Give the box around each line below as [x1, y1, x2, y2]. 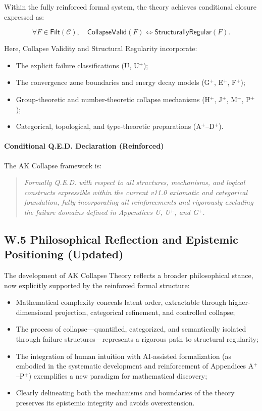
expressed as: [4, 11, 44, 22]
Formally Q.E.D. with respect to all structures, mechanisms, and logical [24, 177, 245, 188]
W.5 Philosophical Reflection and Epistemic [4, 231, 238, 247]
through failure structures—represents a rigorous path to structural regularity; [16, 334, 258, 344]
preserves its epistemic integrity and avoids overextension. [16, 397, 195, 408]
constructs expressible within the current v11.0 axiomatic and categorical [24, 187, 247, 197]
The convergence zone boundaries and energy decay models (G [16, 77, 210, 87]
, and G [174, 206, 198, 217]
